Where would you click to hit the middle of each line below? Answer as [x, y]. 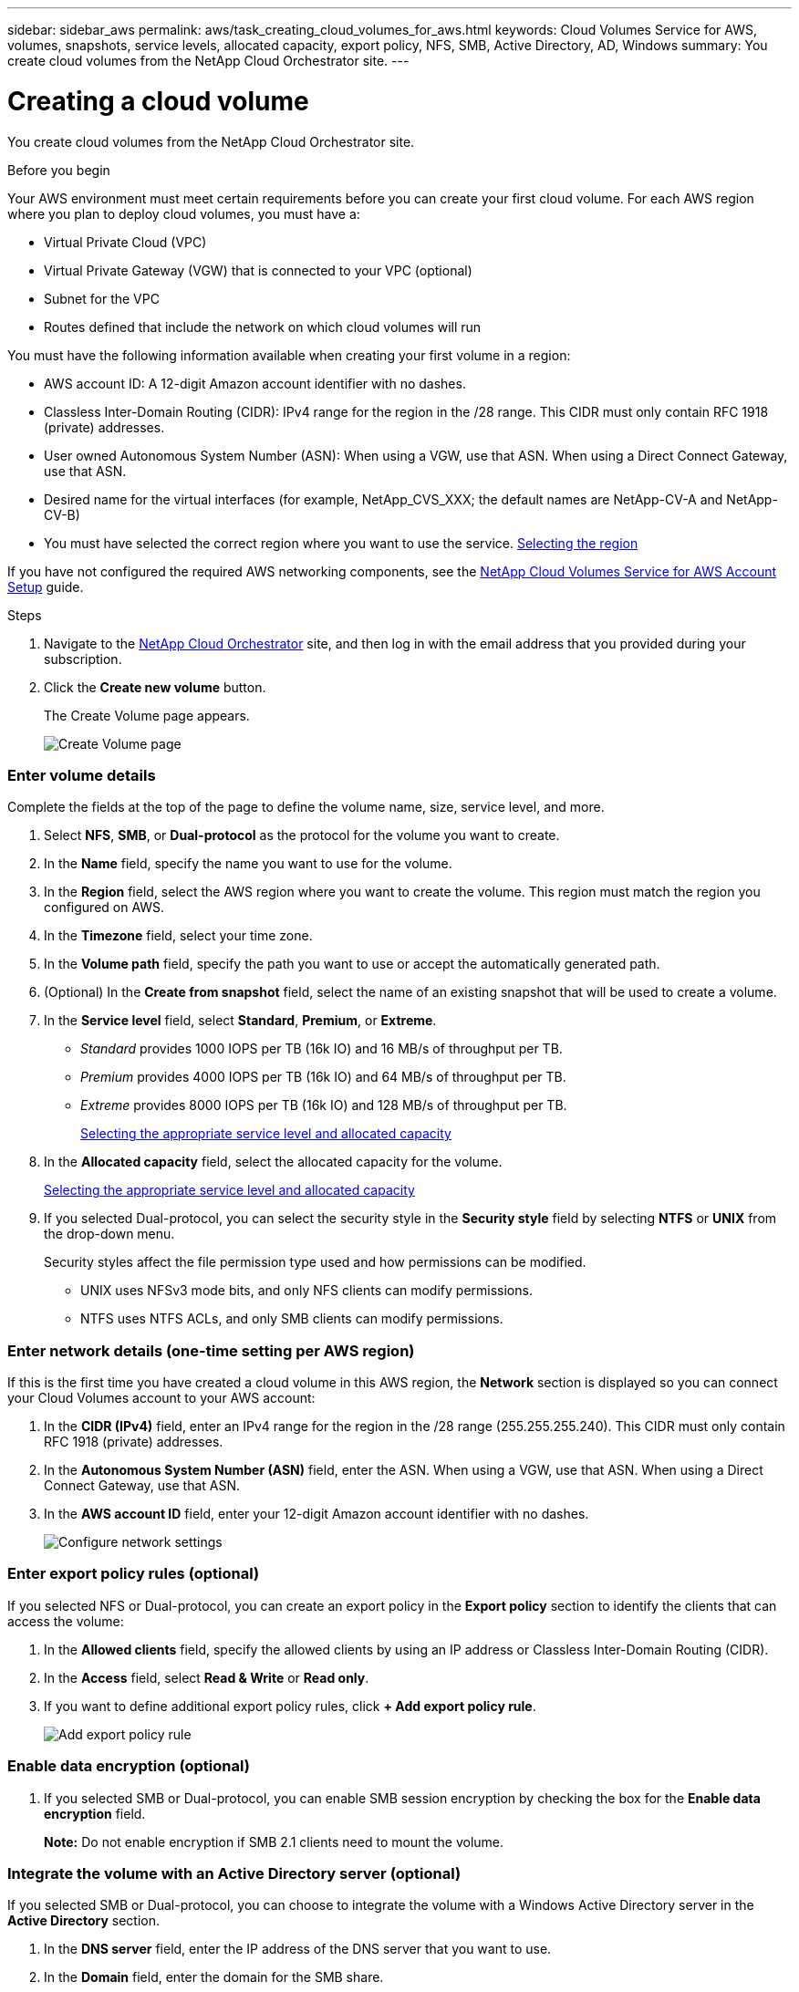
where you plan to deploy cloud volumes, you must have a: [184, 213]
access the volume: [66, 1621]
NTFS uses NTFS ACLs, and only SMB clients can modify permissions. [292, 1319]
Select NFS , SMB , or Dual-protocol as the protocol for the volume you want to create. [302, 835]
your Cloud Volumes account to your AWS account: [161, 1398]
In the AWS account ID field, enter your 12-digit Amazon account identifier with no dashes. [316, 1514]
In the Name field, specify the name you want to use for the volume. [248, 864]
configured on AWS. [104, 908]
